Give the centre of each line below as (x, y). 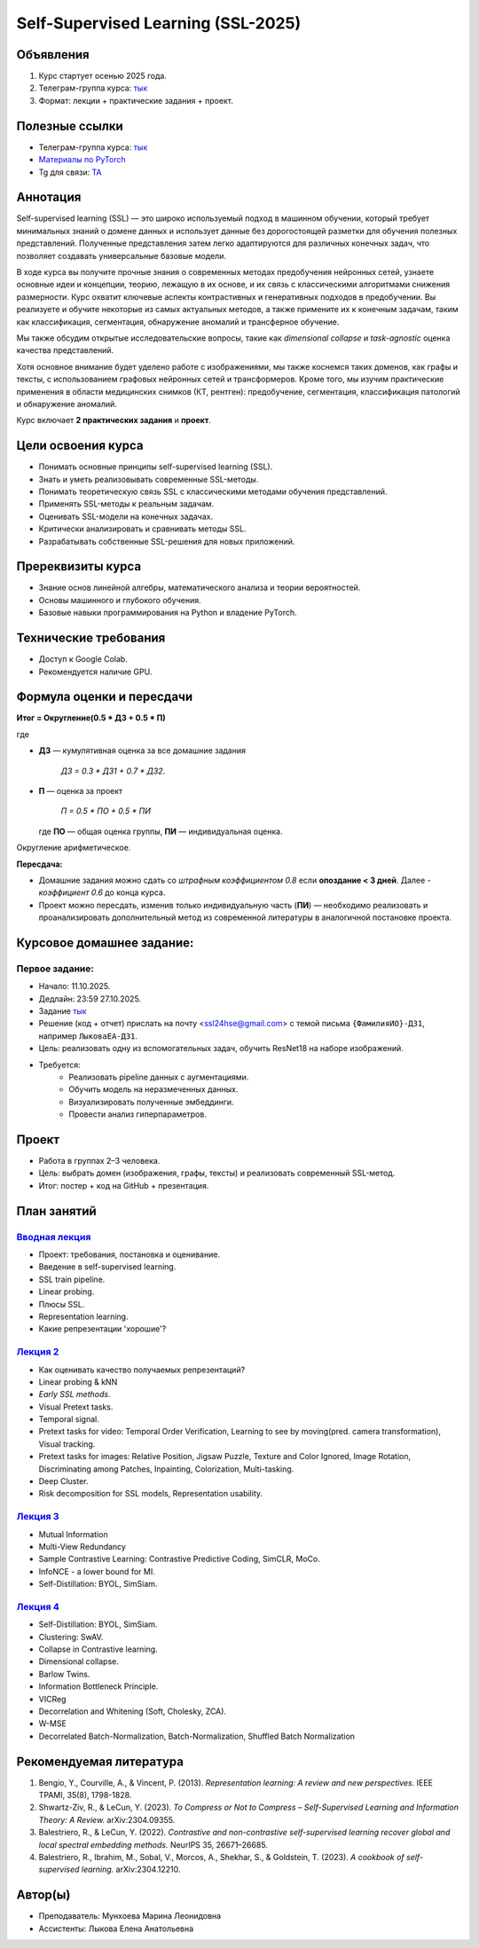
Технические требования (91, 638)
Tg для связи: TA (70, 172)
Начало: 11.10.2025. (75, 986)
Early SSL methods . (75, 1394)
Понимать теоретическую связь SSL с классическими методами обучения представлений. (213, 491)
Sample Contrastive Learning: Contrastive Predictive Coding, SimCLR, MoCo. (180, 1559)
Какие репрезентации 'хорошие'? (102, 1329)
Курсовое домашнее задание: (105, 943)
